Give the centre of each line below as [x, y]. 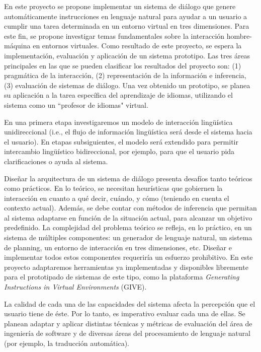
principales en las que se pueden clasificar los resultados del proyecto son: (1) [123, 65]
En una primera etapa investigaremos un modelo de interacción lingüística [118, 122]
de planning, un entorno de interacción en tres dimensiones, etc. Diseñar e [118, 247]
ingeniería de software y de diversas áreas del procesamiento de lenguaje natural [127, 333]
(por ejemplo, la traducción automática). [67, 343]
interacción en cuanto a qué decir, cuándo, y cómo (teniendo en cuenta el [117, 198]
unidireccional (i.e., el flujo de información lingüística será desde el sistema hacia [128, 132]
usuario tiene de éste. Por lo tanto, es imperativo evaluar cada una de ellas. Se [125, 313]
